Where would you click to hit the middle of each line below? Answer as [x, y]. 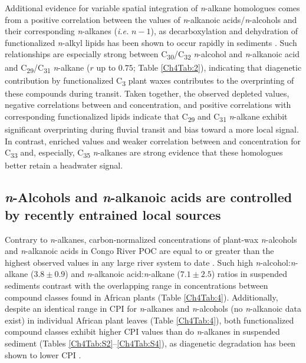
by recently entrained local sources [113, 214]
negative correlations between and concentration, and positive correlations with [148, 105]
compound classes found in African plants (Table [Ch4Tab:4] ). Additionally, [142, 297]
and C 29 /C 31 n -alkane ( [47, 68]
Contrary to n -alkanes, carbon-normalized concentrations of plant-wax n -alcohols [151, 239]
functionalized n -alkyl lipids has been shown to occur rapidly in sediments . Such [151, 42]
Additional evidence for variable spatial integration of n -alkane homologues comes [152, 8]
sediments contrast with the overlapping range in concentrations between [136, 285]
